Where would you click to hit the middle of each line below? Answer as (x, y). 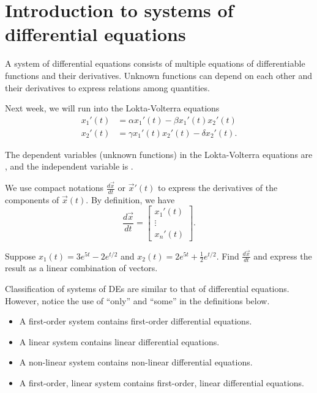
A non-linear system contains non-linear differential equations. (136, 362)
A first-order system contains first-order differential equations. (136, 321)
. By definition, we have (130, 199)
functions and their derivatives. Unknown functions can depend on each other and (159, 75)
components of (32, 199)
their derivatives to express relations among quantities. (107, 87)
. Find (228, 256)
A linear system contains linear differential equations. (119, 341)
